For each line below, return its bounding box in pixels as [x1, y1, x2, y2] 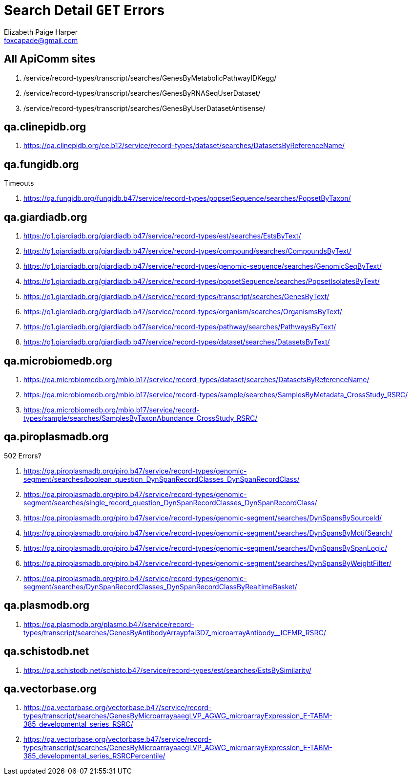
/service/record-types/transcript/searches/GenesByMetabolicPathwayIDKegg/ [23, 73, 277, 82]
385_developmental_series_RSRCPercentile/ [23, 752, 165, 760]
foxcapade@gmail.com [4, 36, 78, 44]
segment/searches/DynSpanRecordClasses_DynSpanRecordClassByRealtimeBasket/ [23, 582, 297, 591]
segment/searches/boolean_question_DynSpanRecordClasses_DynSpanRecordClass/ [23, 475, 300, 483]
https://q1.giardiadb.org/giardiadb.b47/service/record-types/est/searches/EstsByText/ [23, 232, 301, 240]
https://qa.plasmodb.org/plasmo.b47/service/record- [23, 620, 194, 628]
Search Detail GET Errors [4, 2, 165, 19]
